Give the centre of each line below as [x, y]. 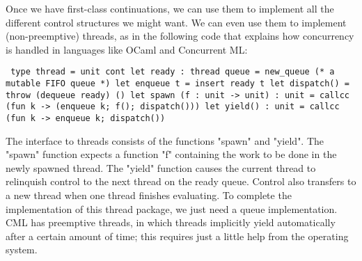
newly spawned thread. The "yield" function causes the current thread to [161, 167]
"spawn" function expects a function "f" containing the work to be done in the [171, 154]
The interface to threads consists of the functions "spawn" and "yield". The [165, 140]
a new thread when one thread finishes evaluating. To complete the [149, 195]
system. [22, 250]
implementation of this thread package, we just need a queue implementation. [172, 208]
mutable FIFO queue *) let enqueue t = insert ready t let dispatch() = [178, 84]
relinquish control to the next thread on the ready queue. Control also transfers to [181, 181]
